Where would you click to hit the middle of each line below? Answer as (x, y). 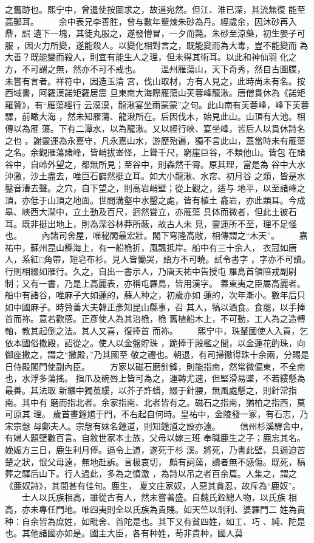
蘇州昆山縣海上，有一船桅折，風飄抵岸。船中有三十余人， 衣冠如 (159, 247)
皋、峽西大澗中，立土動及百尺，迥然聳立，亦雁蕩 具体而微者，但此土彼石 (151, 212)
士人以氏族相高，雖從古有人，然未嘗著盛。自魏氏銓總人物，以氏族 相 (159, 497)
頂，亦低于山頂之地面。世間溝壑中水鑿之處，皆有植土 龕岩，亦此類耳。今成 (155, 200)
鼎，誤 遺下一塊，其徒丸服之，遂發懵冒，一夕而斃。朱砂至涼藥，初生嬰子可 (155, 33)
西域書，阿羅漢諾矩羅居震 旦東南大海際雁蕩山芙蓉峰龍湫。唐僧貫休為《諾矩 (155, 93)
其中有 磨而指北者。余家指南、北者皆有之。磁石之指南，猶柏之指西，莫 (163, 402)
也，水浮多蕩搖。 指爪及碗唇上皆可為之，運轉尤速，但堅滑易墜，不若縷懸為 (155, 378)
